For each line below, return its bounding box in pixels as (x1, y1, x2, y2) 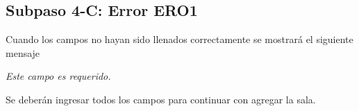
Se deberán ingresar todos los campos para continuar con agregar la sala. (6, 92, 316, 106)
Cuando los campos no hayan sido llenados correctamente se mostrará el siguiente (6, 32, 353, 46)
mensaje (6, 45, 40, 60)
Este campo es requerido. (6, 69, 111, 83)
